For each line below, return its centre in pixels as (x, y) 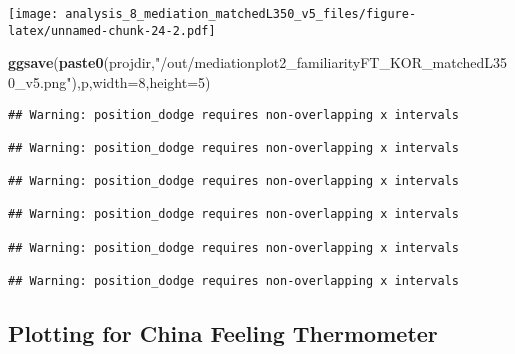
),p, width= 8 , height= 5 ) (141, 81)
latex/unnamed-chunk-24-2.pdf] (112, 30)
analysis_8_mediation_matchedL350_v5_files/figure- (241, 14)
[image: (33, 14)
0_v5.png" (40, 81)
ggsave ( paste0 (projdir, (81, 62)
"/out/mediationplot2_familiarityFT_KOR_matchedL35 (331, 62)
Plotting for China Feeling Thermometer (223, 333)
